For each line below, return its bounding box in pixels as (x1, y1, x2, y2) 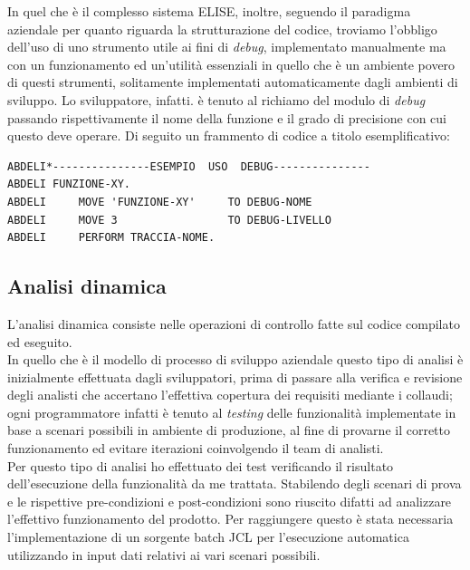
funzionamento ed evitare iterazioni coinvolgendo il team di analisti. (7, 439, 384, 458)
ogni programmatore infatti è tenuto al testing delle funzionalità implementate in (7, 402, 456, 421)
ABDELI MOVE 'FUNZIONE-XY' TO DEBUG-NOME (7, 195, 312, 208)
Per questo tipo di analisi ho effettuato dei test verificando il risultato (7, 456, 394, 475)
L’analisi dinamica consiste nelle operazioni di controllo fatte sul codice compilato (7, 314, 460, 333)
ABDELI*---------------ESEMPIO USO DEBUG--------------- (7, 159, 370, 173)
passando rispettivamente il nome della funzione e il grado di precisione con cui (7, 108, 446, 127)
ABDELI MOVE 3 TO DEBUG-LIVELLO (7, 213, 331, 227)
